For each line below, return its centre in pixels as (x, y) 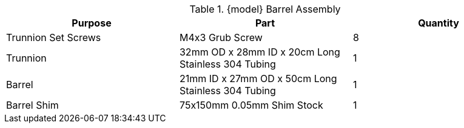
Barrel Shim (32, 105)
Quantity (439, 23)
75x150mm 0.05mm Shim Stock (251, 105)
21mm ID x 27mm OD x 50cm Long (258, 78)
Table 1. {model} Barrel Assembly (265, 9)
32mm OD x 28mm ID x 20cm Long (260, 52)
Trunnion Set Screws (54, 37)
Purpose (92, 23)
